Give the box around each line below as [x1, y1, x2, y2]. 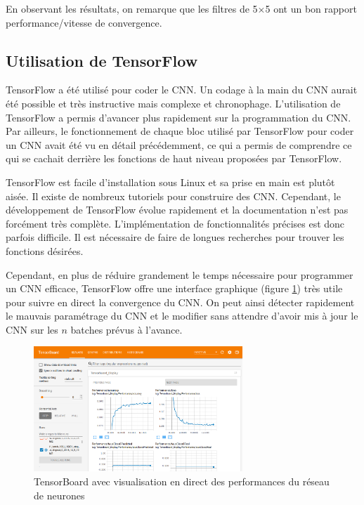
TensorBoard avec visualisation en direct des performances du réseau [34, 473, 330, 488]
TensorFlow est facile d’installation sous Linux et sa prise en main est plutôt [6, 174, 335, 189]
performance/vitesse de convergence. [6, 15, 162, 29]
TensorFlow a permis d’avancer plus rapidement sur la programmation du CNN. [6, 110, 351, 124]
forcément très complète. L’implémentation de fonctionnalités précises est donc [6, 216, 345, 230]
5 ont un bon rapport [265, 1, 357, 15]
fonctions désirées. [6, 243, 84, 258]
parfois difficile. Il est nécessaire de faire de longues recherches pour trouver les [6, 230, 344, 244]
